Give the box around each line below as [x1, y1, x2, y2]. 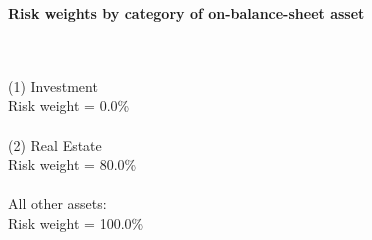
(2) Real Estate [8, 134, 102, 155]
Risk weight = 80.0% [8, 154, 137, 175]
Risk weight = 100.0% [8, 212, 144, 233]
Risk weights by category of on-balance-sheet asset [8, 3, 365, 23]
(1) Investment [8, 75, 98, 96]
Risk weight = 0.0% [8, 95, 130, 116]
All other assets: [8, 193, 107, 214]
